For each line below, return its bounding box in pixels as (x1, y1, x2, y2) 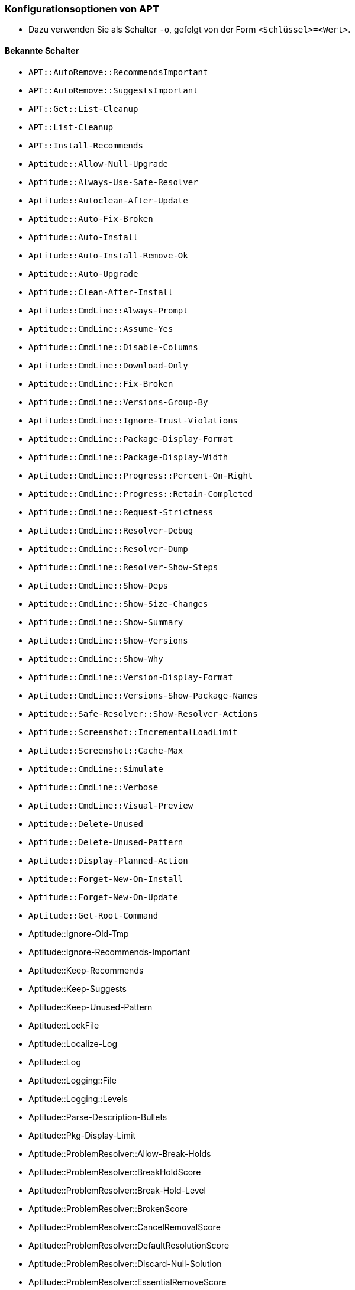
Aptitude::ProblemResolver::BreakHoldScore (28, 1166, 201, 1177)
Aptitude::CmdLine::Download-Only (28, 360, 188, 370)
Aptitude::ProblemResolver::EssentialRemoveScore (28, 1276, 227, 1287)
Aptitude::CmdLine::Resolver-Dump (28, 544, 188, 554)
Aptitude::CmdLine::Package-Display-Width (28, 452, 228, 462)
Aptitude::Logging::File (28, 1075, 117, 1085)
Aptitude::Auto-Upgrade (28, 269, 138, 279)
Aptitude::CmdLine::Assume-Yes (28, 324, 173, 334)
